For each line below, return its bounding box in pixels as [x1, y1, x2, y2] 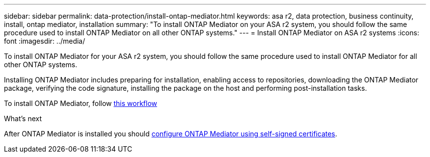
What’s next [4, 114, 42, 123]
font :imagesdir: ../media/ [4, 37, 85, 45]
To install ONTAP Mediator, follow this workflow [4, 99, 158, 107]
